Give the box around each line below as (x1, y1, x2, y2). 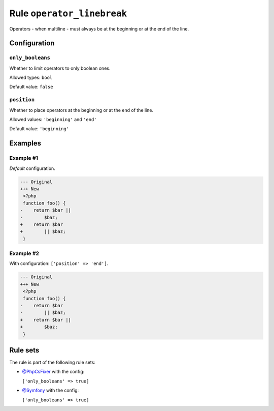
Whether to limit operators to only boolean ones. (9, 65, 111, 71)
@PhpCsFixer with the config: (22, 369, 85, 375)
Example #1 (9, 155, 38, 162)
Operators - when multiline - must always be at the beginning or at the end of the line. (9, 25, 189, 32)
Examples (9, 139, 42, 148)
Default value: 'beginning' (9, 126, 70, 132)
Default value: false (9, 84, 53, 90)
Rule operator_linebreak (9, 8, 127, 19)
